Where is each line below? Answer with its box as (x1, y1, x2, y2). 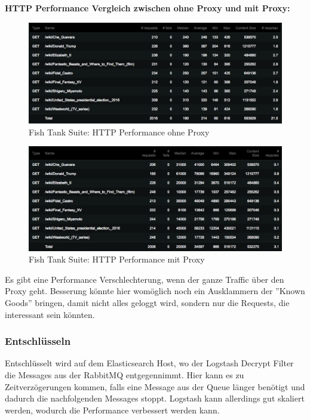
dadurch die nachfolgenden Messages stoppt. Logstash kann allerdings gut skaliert (5, 392, 305, 404)
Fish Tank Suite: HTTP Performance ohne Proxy (29, 125, 210, 138)
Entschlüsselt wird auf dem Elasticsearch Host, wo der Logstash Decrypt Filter (5, 357, 294, 369)
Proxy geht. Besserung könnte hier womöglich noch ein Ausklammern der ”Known (5, 285, 305, 297)
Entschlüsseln (5, 333, 71, 348)
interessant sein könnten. (5, 308, 95, 320)
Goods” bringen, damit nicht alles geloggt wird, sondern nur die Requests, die (5, 297, 290, 309)
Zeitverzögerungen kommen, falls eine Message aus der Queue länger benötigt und (5, 380, 305, 393)
